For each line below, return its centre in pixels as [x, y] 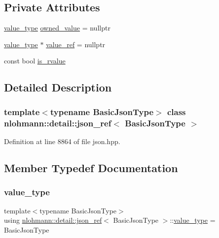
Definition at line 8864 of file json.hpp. [62, 141]
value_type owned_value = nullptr [57, 28]
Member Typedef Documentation [91, 167]
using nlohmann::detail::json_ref [53, 220]
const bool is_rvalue [35, 61]
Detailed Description [58, 87]
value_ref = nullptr [76, 44]
